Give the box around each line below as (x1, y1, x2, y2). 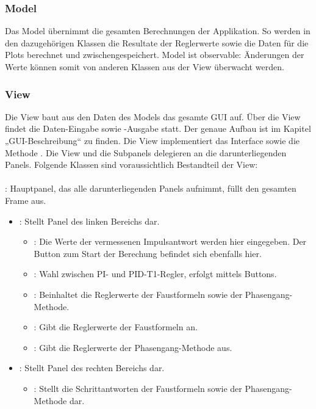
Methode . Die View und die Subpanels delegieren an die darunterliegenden (5, 146, 287, 159)
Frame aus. (5, 194, 46, 206)
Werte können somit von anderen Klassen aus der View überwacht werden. (5, 60, 284, 73)
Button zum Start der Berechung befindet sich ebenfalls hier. (34, 247, 262, 259)
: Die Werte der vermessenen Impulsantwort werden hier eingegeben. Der (34, 235, 307, 248)
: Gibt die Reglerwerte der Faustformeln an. (34, 320, 198, 333)
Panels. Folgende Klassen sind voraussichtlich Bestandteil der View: (5, 158, 258, 171)
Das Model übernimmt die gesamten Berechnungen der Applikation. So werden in (5, 24, 311, 37)
